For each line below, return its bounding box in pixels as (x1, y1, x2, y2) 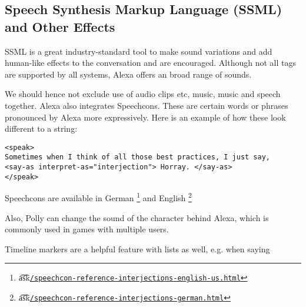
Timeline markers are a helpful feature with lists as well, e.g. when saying (5, 242, 270, 255)
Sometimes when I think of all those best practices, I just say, (5, 153, 271, 162)
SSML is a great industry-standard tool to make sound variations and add (5, 45, 272, 57)
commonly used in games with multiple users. (5, 223, 169, 235)
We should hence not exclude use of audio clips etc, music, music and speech (5, 88, 281, 100)
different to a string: (5, 122, 78, 135)
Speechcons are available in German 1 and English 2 (5, 190, 192, 204)
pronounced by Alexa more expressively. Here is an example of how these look (5, 111, 286, 123)
